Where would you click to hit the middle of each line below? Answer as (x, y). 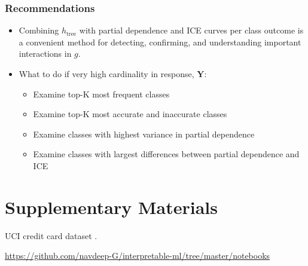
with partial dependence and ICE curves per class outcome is (191, 30)
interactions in (45, 53)
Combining (39, 30)
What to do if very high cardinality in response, (106, 74)
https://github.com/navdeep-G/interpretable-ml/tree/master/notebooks (138, 256)
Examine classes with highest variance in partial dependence (144, 134)
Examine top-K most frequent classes (101, 94)
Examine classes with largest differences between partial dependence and (166, 154)
